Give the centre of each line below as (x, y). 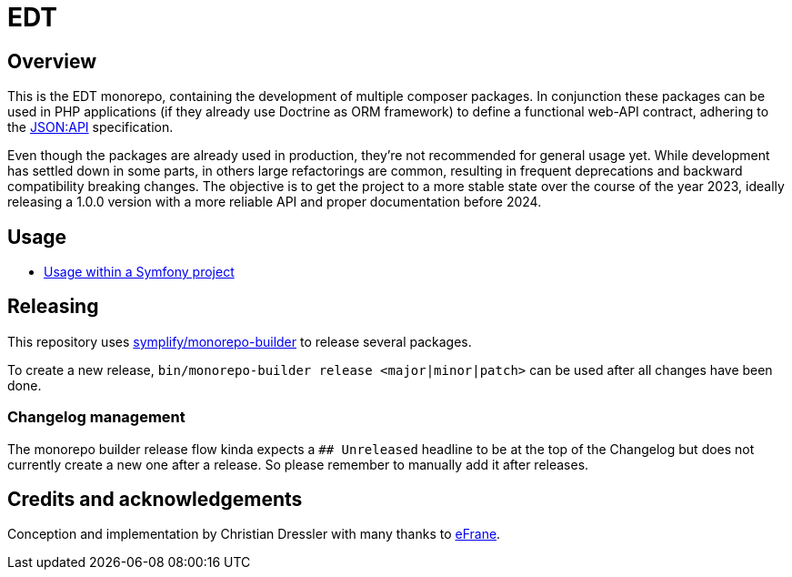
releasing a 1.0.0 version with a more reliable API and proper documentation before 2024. (275, 202)
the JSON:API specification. (90, 127)
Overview (52, 61)
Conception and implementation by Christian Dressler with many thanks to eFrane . (254, 534)
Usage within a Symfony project (139, 272)
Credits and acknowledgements (155, 500)
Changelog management (96, 417)
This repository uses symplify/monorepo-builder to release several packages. (240, 341)
